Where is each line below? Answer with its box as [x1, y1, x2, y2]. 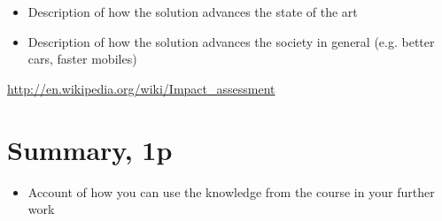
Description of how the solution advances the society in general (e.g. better [27, 32, 435, 50]
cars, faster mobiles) [27, 50, 137, 68]
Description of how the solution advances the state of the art [27, 3, 358, 20]
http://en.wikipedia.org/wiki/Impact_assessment [7, 79, 275, 97]
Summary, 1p [7, 131, 173, 167]
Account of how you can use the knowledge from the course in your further [27, 182, 435, 201]
